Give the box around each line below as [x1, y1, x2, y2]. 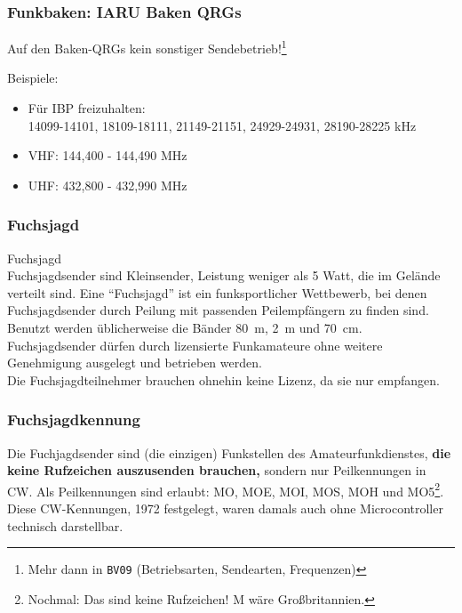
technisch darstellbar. [7, 516, 123, 535]
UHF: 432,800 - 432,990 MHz [28, 175, 187, 194]
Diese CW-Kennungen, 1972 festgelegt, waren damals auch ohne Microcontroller [7, 499, 443, 518]
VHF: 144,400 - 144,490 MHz [28, 146, 187, 165]
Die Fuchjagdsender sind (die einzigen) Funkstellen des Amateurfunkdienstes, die [7, 443, 451, 462]
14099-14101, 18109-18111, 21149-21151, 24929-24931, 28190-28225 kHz [28, 116, 417, 134]
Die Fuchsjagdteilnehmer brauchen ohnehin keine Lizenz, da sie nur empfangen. [7, 370, 440, 389]
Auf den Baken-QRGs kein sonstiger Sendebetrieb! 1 [7, 36, 287, 57]
